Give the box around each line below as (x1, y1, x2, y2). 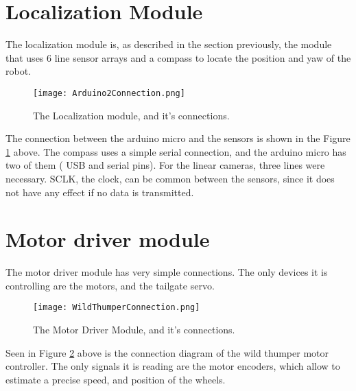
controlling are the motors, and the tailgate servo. (5, 278, 215, 292)
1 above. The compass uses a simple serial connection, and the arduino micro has (5, 144, 346, 158)
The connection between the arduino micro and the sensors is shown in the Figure (5, 131, 351, 145)
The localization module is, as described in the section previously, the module (5, 37, 332, 51)
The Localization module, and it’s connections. (33, 108, 230, 122)
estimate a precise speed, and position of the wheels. (5, 372, 226, 386)
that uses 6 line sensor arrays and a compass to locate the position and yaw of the (5, 50, 351, 64)
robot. (5, 64, 32, 78)
